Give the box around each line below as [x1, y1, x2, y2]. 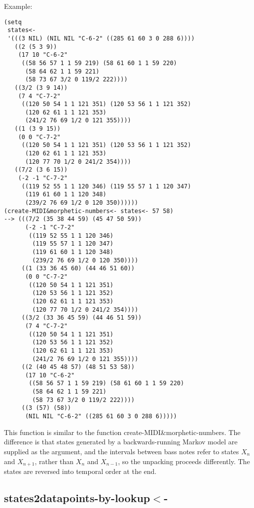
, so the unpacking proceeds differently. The [118, 456, 250, 466]
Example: [4, 1, 33, 11]
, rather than [35, 456, 74, 466]
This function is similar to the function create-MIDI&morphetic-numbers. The [4, 427, 241, 437]
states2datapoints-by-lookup [4, 490, 150, 505]
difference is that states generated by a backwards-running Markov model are [4, 436, 238, 447]
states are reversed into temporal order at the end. [4, 466, 157, 476]
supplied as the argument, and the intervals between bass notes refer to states [4, 446, 239, 456]
